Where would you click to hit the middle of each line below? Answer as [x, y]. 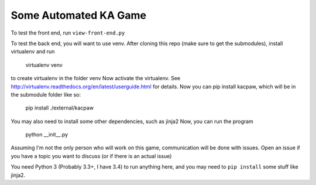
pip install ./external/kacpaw [59, 108]
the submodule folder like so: [46, 94]
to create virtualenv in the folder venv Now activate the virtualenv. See [96, 78]
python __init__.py [47, 135]
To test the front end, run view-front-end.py [68, 33]
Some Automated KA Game [78, 15]
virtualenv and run [33, 52]
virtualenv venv [44, 65]
